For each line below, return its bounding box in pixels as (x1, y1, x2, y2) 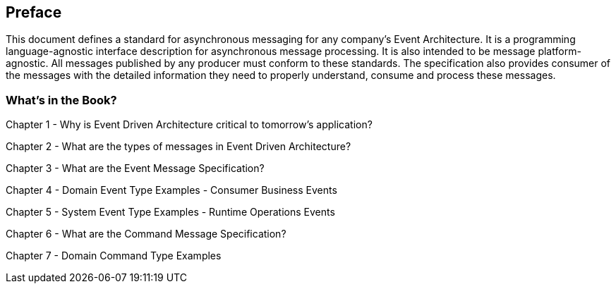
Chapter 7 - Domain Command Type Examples (6, 250, 222, 262)
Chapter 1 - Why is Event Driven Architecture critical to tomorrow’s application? (6, 118, 373, 131)
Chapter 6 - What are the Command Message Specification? (6, 228, 286, 240)
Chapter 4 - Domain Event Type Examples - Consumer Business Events (6, 184, 337, 197)
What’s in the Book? (6, 92, 117, 107)
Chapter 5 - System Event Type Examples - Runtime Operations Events (6, 206, 335, 219)
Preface (6, 4, 62, 21)
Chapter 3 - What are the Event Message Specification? (6, 162, 265, 175)
